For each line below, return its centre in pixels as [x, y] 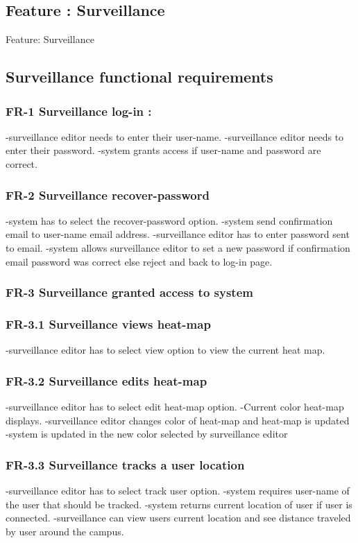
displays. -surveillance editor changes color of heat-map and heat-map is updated [178, 420]
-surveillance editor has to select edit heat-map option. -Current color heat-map [175, 407]
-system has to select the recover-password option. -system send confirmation [169, 220]
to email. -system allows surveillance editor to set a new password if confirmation [178, 247]
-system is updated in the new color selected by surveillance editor [147, 434]
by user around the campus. [65, 531]
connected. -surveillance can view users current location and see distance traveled [178, 518]
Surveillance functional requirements [139, 77]
